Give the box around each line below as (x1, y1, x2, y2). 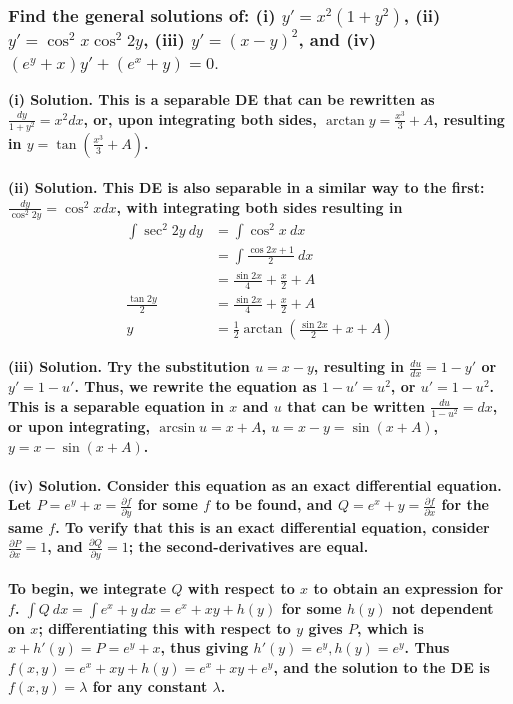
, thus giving (160, 637, 249, 658)
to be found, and (215, 494, 333, 515)
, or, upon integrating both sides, (83, 108, 317, 129)
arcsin (159, 420, 196, 435)
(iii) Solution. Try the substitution (8, 356, 250, 377)
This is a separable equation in (8, 395, 224, 416)
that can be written (287, 395, 425, 416)
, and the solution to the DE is (273, 656, 490, 677)
